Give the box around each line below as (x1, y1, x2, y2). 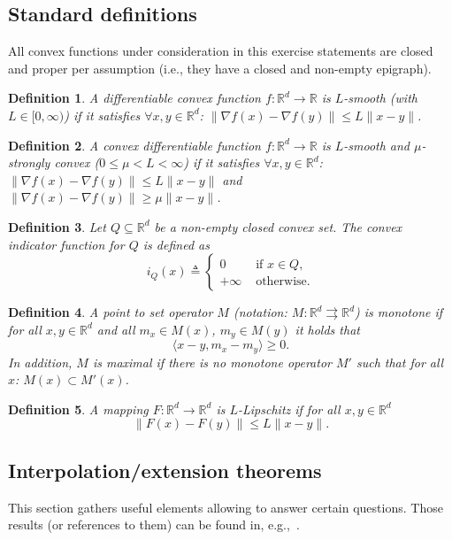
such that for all (356, 352, 444, 371)
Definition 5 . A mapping (8, 399, 149, 418)
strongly (8, 153, 50, 172)
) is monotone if (355, 303, 443, 321)
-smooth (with (343, 89, 418, 107)
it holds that (295, 320, 360, 338)
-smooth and (343, 135, 410, 154)
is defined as (142, 235, 210, 253)
